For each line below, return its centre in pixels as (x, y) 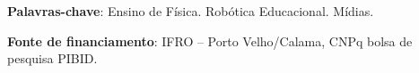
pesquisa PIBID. (52, 58)
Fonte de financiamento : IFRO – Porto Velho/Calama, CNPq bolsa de (210, 41)
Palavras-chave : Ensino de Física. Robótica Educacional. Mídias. (191, 11)
